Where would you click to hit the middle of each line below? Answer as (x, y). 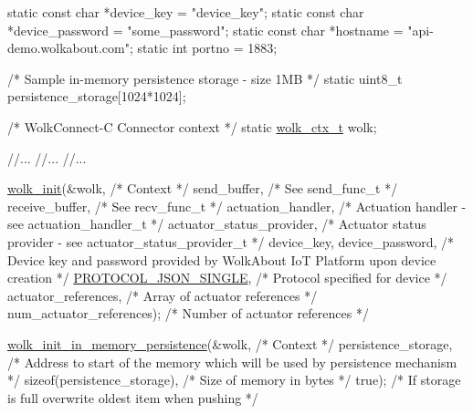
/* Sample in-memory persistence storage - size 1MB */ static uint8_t (205, 78)
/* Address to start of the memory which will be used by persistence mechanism (232, 362)
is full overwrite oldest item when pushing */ (133, 397)
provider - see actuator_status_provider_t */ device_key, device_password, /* (231, 241)
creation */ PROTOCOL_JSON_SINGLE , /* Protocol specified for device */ (227, 278)
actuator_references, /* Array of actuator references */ (163, 295)
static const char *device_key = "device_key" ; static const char (186, 12)
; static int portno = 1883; (203, 48)
